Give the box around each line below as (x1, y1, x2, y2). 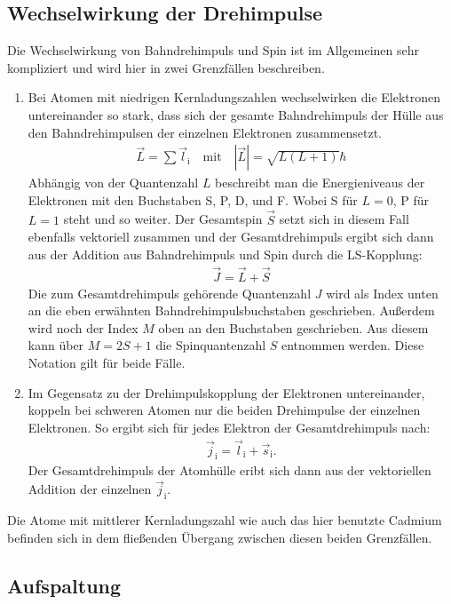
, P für (392, 190, 430, 209)
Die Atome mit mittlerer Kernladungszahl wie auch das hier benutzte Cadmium (7, 511, 442, 529)
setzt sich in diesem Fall (279, 210, 409, 228)
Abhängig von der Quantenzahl (28, 173, 199, 192)
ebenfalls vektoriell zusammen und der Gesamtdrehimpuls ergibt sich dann (28, 227, 434, 246)
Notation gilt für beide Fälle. (28, 354, 186, 372)
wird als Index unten (326, 283, 439, 302)
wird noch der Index (28, 318, 138, 337)
